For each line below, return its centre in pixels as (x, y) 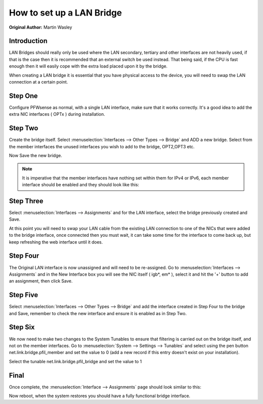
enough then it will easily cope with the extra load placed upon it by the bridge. (88, 66)
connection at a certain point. (38, 82)
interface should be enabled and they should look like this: (81, 185)
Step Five (24, 295)
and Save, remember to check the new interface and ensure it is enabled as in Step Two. (98, 313)
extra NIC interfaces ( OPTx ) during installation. (57, 114)
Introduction (28, 41)
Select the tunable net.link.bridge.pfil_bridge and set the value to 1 (75, 361)
